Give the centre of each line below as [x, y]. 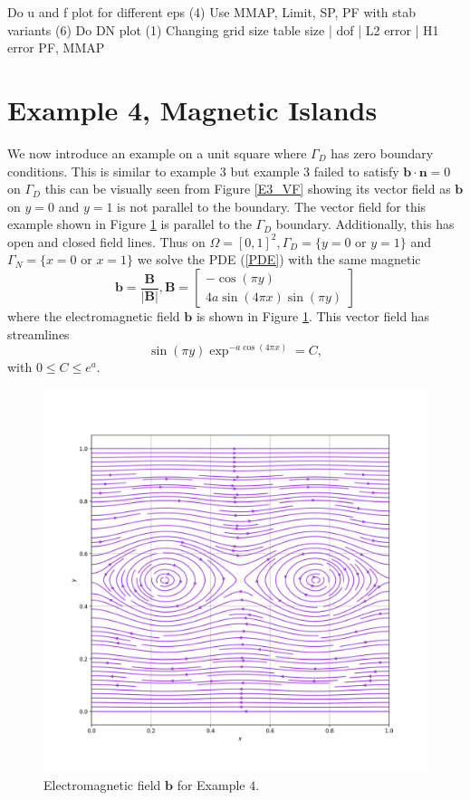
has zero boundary [382, 152]
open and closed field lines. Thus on [106, 241]
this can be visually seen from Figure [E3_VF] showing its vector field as [248, 189]
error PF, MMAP [56, 48]
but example [265, 171]
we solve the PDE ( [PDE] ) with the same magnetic [279, 259]
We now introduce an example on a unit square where [157, 152]
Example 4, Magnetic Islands [192, 109]
